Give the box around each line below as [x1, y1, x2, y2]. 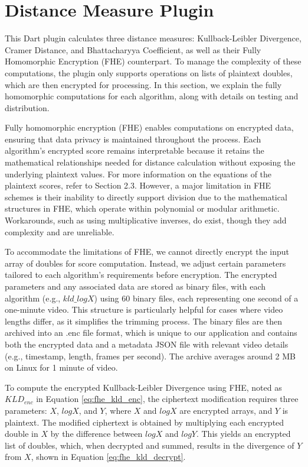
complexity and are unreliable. [5, 225, 114, 238]
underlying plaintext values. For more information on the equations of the [5, 167, 272, 180]
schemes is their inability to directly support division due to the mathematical [5, 190, 287, 203]
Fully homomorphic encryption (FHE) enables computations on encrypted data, [5, 121, 294, 134]
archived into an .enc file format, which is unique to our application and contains [5, 326, 297, 339]
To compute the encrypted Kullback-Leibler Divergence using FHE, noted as [5, 381, 282, 393]
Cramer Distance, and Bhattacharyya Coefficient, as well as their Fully [5, 43, 261, 56]
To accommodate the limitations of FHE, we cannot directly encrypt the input [5, 245, 289, 258]
